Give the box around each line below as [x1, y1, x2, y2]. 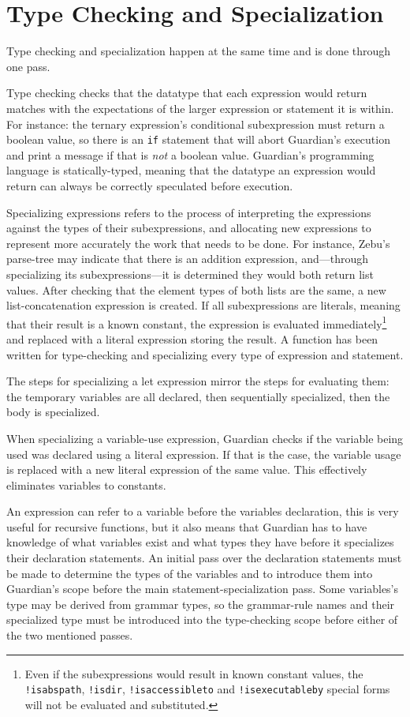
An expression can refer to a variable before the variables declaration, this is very [6, 503, 399, 520]
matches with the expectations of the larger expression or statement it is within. [6, 99, 394, 116]
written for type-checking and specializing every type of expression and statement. [6, 346, 404, 362]
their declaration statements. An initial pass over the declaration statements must [6, 550, 402, 566]
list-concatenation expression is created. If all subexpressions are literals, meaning [6, 297, 401, 313]
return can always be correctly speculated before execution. [6, 177, 293, 193]
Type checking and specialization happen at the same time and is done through [6, 43, 391, 59]
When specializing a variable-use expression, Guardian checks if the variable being [6, 430, 404, 446]
